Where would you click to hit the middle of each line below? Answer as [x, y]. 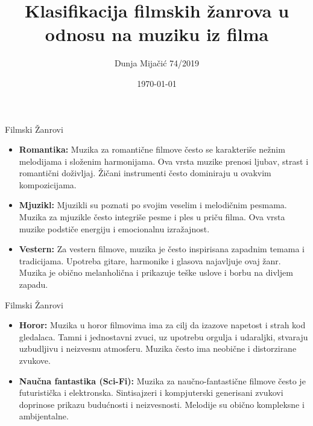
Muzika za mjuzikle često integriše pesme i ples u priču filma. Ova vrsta [152, 217]
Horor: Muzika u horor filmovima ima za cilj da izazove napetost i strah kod [162, 325]
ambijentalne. [44, 416]
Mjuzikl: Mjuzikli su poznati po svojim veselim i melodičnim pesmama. [153, 205]
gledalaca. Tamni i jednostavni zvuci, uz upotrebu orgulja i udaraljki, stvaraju [163, 336]
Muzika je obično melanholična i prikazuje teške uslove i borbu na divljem [156, 272]
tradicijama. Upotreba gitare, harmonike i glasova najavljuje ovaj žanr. [150, 260]
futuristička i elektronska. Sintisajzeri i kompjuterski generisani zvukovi [151, 393]
